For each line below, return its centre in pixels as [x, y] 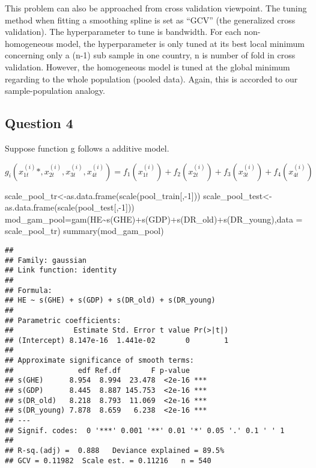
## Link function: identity [61, 270]
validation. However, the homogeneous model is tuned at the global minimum [147, 66]
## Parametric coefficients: [63, 320]
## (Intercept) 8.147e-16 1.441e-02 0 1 [117, 340]
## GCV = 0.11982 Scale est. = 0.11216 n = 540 [108, 460]
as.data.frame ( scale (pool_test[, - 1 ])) [70, 207]
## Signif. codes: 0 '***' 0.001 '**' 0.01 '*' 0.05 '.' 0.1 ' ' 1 [145, 430]
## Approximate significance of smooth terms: [99, 361]
